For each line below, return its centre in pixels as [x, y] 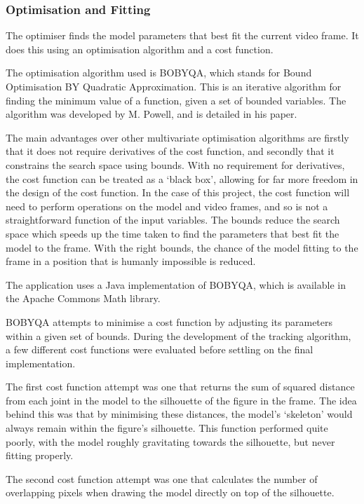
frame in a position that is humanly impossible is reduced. [131, 261]
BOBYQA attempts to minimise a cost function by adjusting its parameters [169, 321]
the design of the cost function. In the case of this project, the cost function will [178, 192]
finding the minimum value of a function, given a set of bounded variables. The [176, 100]
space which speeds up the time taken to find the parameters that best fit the [173, 233]
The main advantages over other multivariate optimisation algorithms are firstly [177, 137]
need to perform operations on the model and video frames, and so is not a [167, 206]
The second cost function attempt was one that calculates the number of [162, 478]
